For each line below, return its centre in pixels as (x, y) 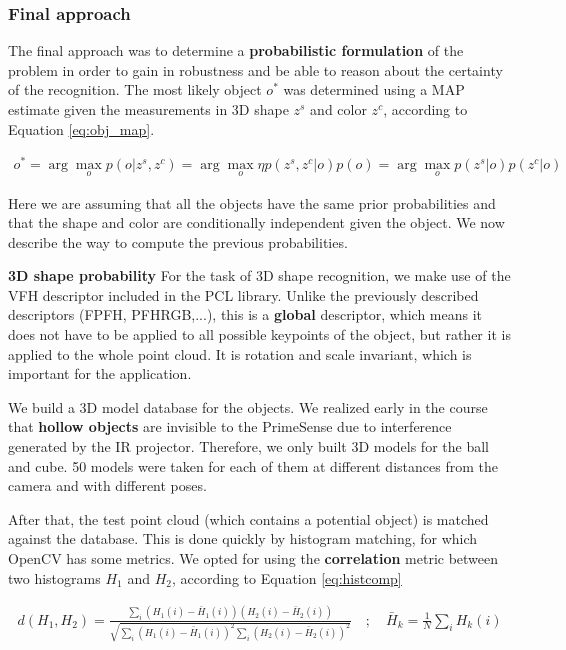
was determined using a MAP (374, 89)
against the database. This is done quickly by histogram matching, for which (243, 538)
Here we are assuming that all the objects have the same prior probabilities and (252, 202)
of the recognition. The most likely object (135, 89)
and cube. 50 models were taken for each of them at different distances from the (253, 465)
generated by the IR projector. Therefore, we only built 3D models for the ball (248, 446)
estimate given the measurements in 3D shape (148, 109)
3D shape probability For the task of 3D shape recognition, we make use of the (259, 275)
